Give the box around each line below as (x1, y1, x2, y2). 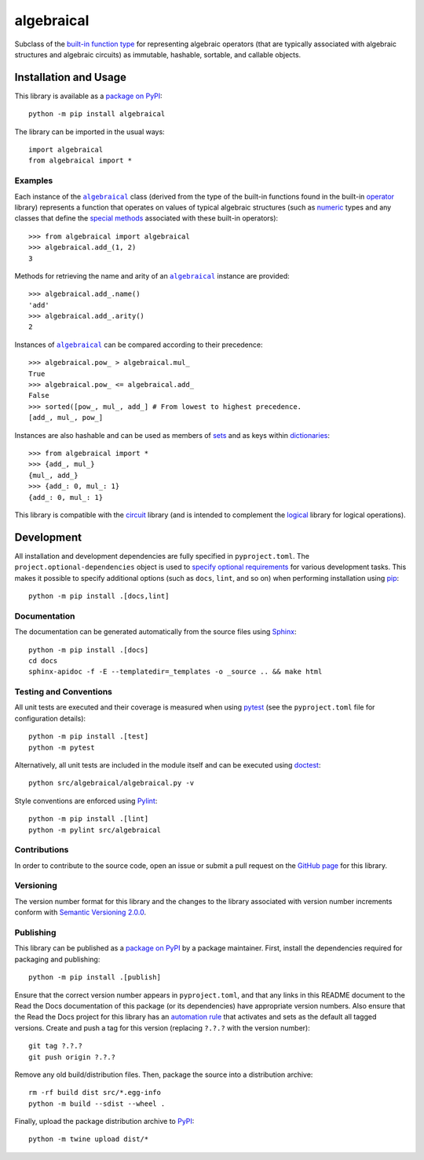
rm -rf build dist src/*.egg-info (28, 1088, 161, 1097)
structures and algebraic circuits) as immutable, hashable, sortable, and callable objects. (14, 49, 302, 59)
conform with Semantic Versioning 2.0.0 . (14, 907, 147, 917)
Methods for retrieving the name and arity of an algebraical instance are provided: (14, 271, 290, 280)
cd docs (28, 656, 58, 665)
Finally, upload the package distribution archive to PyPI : (14, 1117, 195, 1126)
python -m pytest (28, 742, 95, 752)
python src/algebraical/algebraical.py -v (28, 779, 195, 788)
